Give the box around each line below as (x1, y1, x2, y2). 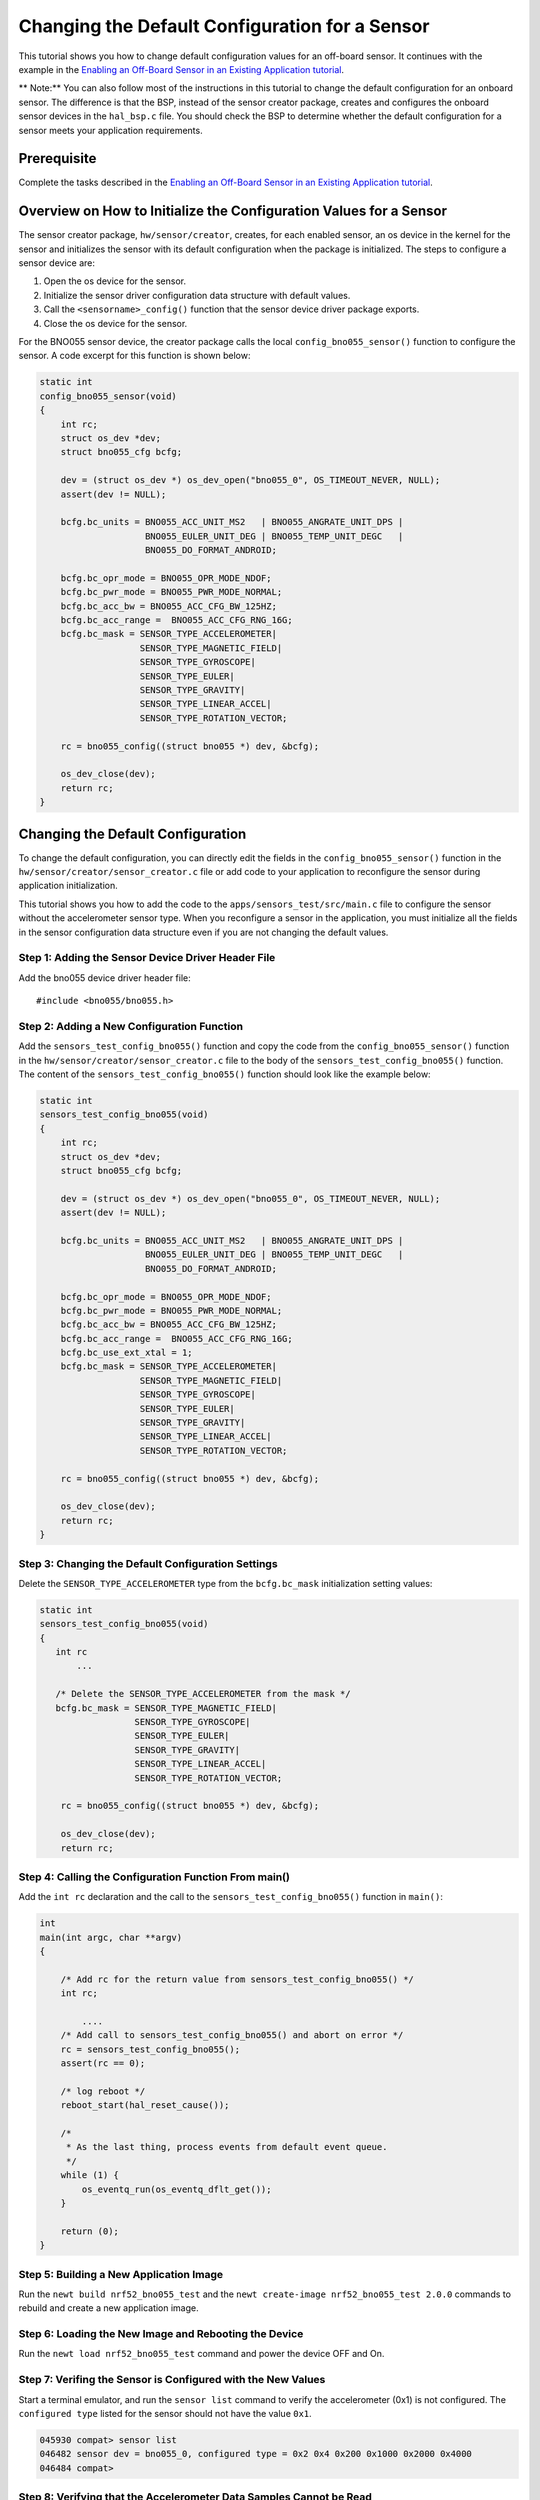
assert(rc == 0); (60, 2058, 146, 2069)
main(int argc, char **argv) (39, 1931, 183, 1943)
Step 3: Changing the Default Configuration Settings (18, 1556, 279, 1570)
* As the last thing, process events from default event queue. (65, 2141, 388, 2153)
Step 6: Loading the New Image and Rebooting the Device (18, 2327, 304, 2341)
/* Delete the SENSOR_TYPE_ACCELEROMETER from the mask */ (55, 1688, 351, 1700)
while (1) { (60, 2170, 120, 2181)
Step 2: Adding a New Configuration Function (18, 1019, 244, 1033)
